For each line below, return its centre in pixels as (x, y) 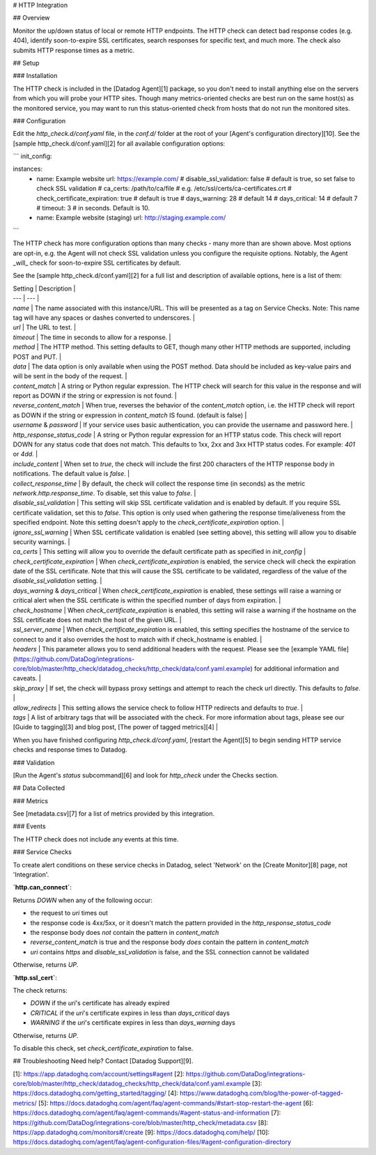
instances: (28, 169)
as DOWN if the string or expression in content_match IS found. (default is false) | (130, 415)
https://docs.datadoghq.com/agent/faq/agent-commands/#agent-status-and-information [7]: (147, 1113)
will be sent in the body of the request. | (70, 376)
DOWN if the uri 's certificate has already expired (100, 1003)
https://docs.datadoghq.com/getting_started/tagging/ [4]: (96, 1093)
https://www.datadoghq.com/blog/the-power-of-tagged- (262, 1093)
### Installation (35, 76)
